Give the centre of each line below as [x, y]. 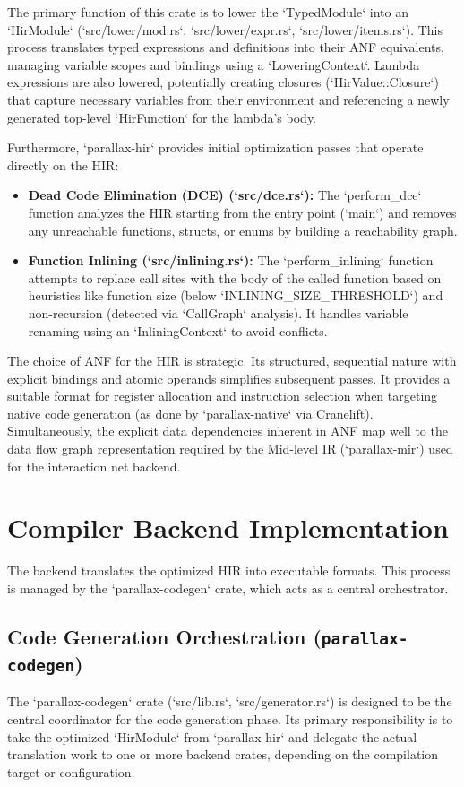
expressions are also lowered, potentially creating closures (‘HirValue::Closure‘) [223, 82]
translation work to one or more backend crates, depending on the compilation [223, 754]
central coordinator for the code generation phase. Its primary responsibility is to [230, 718]
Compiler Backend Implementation [228, 528]
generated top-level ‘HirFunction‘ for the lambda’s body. [162, 117]
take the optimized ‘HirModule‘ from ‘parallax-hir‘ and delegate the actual [212, 736]
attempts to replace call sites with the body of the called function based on [235, 277]
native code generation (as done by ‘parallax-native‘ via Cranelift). [190, 413]
